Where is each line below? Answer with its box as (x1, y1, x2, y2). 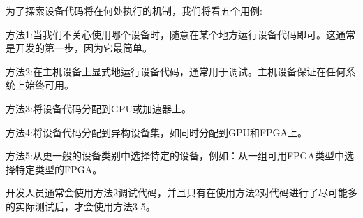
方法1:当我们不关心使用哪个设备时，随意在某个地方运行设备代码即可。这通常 (6, 27, 355, 41)
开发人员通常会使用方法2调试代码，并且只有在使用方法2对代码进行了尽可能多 (6, 185, 357, 200)
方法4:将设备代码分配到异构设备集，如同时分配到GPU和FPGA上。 (6, 124, 308, 139)
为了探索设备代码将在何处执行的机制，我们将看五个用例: (6, 3, 262, 17)
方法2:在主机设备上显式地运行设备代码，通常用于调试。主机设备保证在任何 (6, 64, 346, 78)
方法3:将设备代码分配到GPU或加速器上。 (6, 101, 191, 115)
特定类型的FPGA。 (15, 161, 103, 176)
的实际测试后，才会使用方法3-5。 (6, 198, 156, 213)
